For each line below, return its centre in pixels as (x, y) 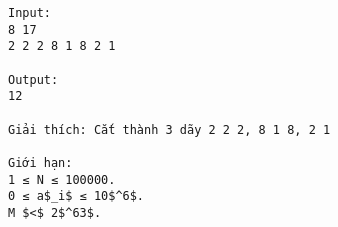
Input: (29, 13)
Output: (33, 79)
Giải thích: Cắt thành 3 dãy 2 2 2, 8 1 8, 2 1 (169, 129)
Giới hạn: (40, 162)
